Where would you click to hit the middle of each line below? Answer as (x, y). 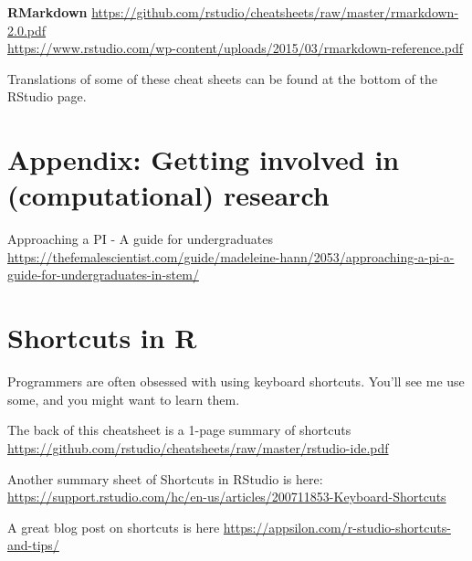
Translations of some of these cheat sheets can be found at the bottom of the (223, 78)
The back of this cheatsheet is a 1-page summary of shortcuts (179, 430)
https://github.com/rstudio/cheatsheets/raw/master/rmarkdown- (275, 12)
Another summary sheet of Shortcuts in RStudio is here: (165, 478)
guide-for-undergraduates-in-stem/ (103, 275)
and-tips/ (33, 545)
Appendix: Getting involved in (204, 159)
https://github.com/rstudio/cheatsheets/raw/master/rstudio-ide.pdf (198, 447)
